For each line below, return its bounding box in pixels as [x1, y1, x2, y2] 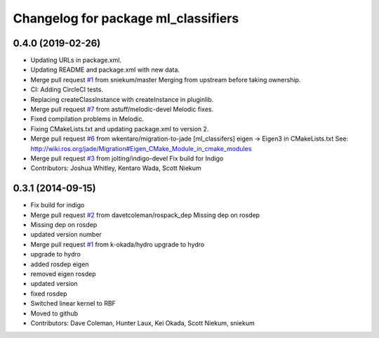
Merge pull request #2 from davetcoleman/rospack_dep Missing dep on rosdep [30, 211, 260, 219]
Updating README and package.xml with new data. [30, 65, 180, 74]
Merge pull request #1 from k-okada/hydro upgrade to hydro [30, 240, 205, 249]
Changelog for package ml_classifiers [13, 11, 239, 26]
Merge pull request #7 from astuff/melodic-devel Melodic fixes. [30, 105, 214, 114]
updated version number [30, 230, 102, 239]
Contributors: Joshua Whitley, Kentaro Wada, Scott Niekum [30, 164, 201, 172]
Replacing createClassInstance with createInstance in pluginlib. [30, 95, 214, 103]
